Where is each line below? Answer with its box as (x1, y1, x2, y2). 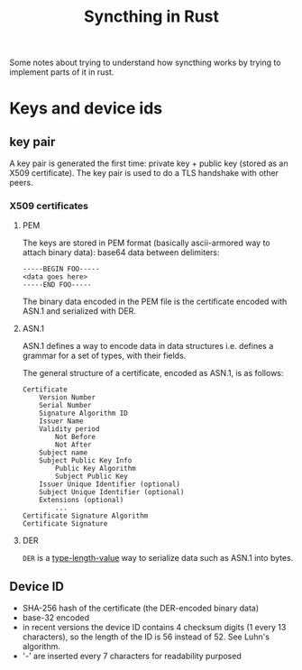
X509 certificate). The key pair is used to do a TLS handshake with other (9, 168, 279, 179)
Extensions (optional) (39, 496, 124, 505)
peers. (9, 178, 33, 188)
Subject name (39, 448, 88, 457)
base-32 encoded (22, 612, 90, 623)
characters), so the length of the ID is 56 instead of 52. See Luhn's (22, 631, 270, 642)
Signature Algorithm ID (39, 408, 128, 418)
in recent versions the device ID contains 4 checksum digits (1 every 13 (22, 622, 287, 633)
